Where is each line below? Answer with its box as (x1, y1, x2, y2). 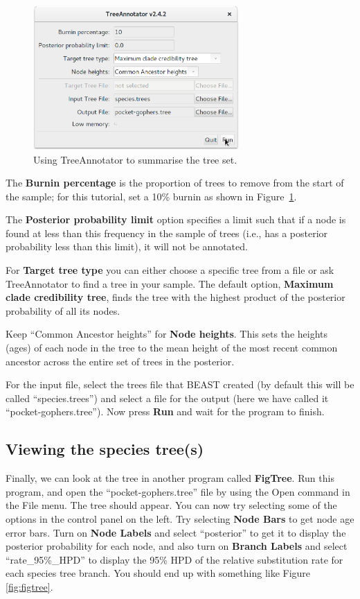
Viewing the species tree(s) (6, 438, 204, 460)
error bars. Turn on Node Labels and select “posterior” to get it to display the (6, 525, 346, 539)
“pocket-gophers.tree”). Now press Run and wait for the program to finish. (6, 404, 325, 419)
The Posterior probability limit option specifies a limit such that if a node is (6, 212, 346, 227)
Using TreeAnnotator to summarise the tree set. (33, 152, 237, 166)
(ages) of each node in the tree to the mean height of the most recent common (6, 340, 338, 355)
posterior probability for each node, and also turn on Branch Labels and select (6, 539, 348, 553)
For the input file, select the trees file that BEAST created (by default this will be (6, 377, 354, 392)
